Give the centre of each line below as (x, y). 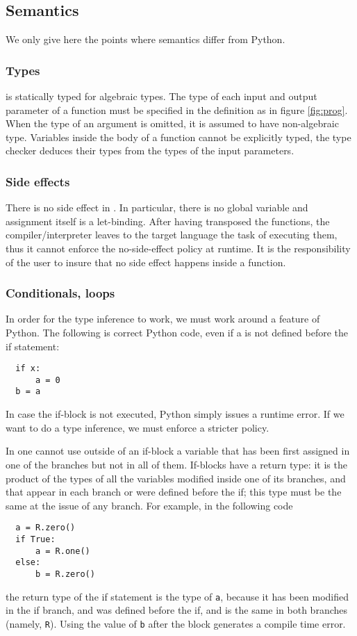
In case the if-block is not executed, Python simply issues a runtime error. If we (175, 414)
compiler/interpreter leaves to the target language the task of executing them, (172, 235)
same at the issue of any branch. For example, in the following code (149, 505)
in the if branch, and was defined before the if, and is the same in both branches (176, 610)
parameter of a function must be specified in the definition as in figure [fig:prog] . (177, 109)
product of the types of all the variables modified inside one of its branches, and (176, 478)
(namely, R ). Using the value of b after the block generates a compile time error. (176, 623)
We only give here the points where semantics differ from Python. (146, 39)
